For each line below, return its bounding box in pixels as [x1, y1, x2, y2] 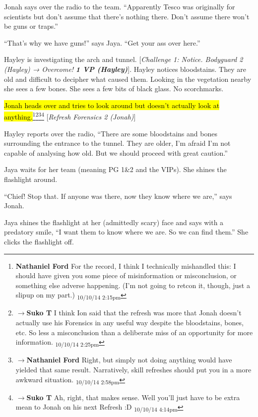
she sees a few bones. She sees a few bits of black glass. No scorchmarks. [4, 83, 224, 94]
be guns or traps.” [4, 21, 58, 31]
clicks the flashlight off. [4, 236, 74, 246]
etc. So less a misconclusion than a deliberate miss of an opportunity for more [15, 327, 253, 337]
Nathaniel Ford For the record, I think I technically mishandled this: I [15, 260, 236, 271]
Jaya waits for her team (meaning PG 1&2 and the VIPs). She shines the [4, 164, 227, 175]
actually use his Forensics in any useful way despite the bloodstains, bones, [15, 317, 244, 328]
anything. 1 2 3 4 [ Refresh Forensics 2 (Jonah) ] [4, 110, 136, 121]
